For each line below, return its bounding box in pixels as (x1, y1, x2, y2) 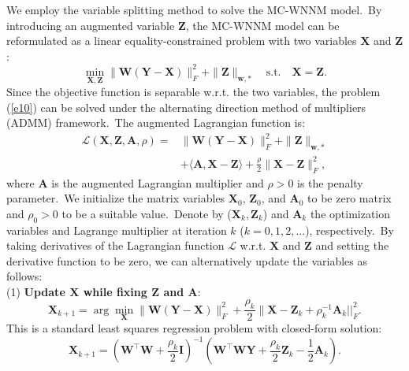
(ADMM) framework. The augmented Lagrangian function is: (6, 114, 306, 131)
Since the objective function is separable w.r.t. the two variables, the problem (6, 83, 381, 100)
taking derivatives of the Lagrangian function (6, 237, 225, 254)
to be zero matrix (307, 190, 392, 206)
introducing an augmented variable (6, 17, 175, 33)
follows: (6, 268, 43, 284)
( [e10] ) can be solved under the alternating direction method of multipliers (6, 98, 366, 115)
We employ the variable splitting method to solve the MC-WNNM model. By (6, 2, 382, 17)
